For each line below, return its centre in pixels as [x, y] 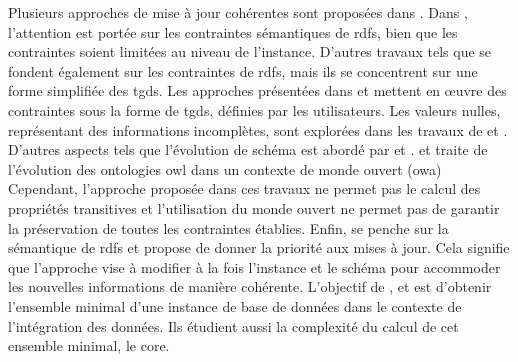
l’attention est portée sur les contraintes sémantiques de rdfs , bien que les [233, 31]
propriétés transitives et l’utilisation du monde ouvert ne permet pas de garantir [254, 207]
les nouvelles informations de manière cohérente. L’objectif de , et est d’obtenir [250, 286]
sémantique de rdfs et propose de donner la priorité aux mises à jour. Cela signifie [259, 247]
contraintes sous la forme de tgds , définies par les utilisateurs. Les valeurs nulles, [254, 109]
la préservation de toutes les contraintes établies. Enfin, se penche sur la [228, 227]
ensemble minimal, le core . [89, 345]
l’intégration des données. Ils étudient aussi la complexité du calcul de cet [233, 325]
